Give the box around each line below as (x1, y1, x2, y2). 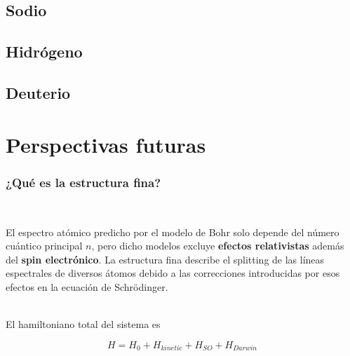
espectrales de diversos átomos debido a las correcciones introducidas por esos (6, 266, 340, 280)
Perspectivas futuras (6, 130, 206, 158)
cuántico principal (6, 238, 83, 253)
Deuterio (6, 81, 71, 103)
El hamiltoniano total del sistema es (6, 317, 161, 331)
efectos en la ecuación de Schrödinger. (6, 279, 168, 294)
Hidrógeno (6, 41, 83, 62)
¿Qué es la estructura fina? (6, 173, 161, 191)
